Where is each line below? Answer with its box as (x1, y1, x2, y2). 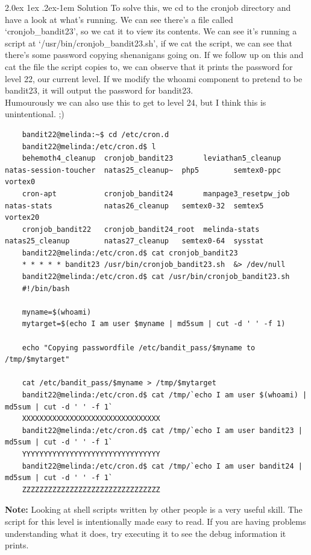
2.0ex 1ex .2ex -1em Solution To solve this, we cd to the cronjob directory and (5, 1, 291, 13)
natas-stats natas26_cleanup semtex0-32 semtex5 (5, 201, 264, 210)
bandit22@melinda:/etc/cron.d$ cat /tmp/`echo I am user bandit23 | (22, 426, 303, 435)
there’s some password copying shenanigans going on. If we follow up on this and (5, 48, 304, 61)
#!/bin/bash (22, 284, 70, 293)
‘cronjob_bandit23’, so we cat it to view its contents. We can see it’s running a (5, 25, 297, 37)
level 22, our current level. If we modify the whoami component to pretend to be (5, 72, 303, 85)
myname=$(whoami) (22, 307, 92, 316)
